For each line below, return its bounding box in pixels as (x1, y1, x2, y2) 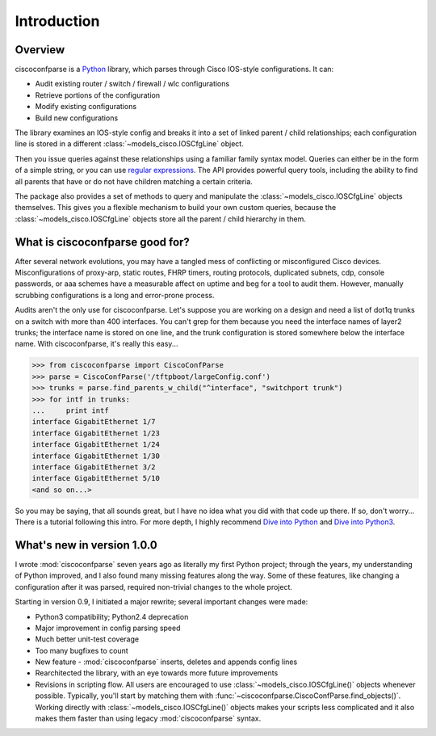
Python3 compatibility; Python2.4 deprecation (35, 612, 189, 621)
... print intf (31, 406, 109, 415)
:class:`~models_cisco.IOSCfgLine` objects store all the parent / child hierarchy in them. (15, 214, 306, 224)
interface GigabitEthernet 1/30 (31, 451, 161, 461)
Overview (15, 43, 65, 57)
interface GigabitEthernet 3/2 (31, 462, 157, 472)
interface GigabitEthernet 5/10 (31, 473, 161, 483)
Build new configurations (35, 113, 119, 123)
